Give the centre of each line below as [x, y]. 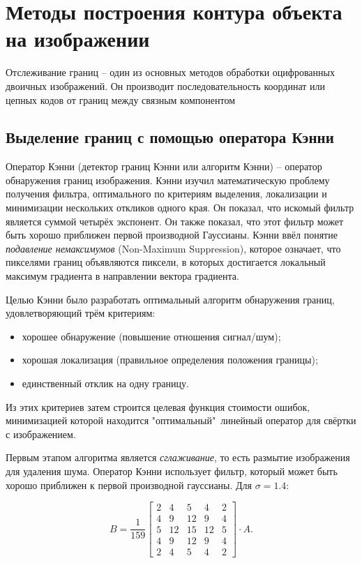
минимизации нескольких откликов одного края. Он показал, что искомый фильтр [180, 208]
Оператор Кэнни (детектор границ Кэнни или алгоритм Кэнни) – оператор [164, 166]
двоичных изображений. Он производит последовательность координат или [166, 85]
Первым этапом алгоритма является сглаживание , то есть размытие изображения [178, 457]
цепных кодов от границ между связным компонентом [120, 99]
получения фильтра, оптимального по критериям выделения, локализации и [166, 194]
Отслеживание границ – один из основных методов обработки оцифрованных [170, 72]
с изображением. [41, 434]
